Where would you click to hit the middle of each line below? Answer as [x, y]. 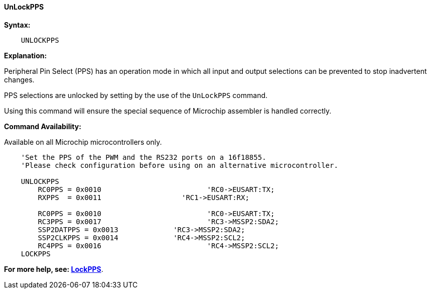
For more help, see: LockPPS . [54, 269]
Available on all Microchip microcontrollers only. [83, 142]
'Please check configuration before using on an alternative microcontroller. [179, 165]
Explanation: [26, 55]
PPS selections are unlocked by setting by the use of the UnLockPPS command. [136, 95]
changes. [19, 79]
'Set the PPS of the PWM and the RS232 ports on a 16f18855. [143, 157]
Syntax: [17, 25]
